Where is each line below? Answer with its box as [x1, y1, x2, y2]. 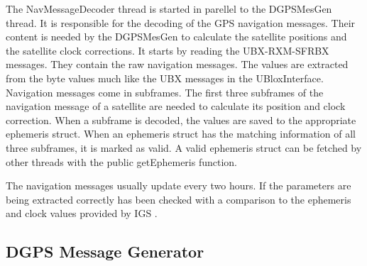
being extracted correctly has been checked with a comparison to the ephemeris [6, 192, 351, 206]
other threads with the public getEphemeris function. [6, 154, 238, 169]
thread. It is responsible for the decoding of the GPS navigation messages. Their [6, 15, 356, 30]
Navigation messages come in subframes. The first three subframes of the [6, 84, 324, 99]
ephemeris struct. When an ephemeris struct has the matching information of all [6, 126, 356, 141]
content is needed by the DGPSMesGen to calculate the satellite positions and [6, 29, 347, 44]
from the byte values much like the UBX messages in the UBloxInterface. [6, 70, 324, 85]
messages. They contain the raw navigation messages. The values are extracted [6, 57, 349, 72]
